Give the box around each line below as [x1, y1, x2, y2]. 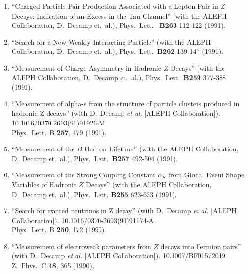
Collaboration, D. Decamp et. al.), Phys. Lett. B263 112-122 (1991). [11, 20, 225, 30]
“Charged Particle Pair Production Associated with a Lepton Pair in [11, 1, 218, 11]
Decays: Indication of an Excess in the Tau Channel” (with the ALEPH [11, 10, 227, 21]
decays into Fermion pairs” [160, 241, 241, 251]
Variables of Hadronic [11, 179, 77, 189]
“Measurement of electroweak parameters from [11, 241, 151, 251]
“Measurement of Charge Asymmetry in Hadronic [11, 62, 161, 73]
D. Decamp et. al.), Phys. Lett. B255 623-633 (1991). [11, 189, 177, 199]
